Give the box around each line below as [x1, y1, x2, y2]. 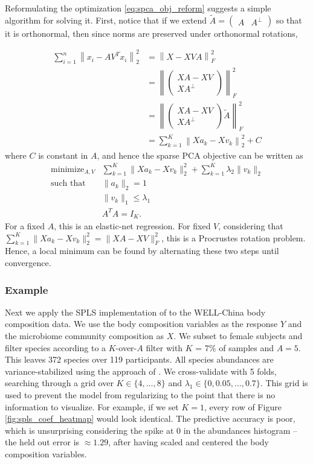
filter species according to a [5, 341, 106, 354]
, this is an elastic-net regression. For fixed [54, 220, 211, 232]
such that [51, 179, 86, 188]
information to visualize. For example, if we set [5, 400, 179, 413]
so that [276, 13, 302, 26]
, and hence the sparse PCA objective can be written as [97, 148, 303, 161]
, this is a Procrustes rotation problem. [161, 231, 306, 244]
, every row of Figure [204, 400, 282, 413]
